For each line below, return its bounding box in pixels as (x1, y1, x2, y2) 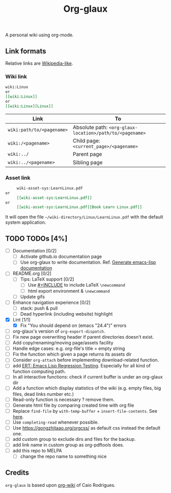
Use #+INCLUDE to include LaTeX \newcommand (27, 282, 126, 288)
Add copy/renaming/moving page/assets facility (12, 340, 113, 346)
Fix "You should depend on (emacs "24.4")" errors (20, 322, 127, 328)
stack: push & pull (20, 305, 58, 311)
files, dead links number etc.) (12, 391, 74, 397)
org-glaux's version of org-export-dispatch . (12, 328, 105, 334)
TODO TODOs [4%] (5, 234, 68, 243)
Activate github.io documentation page (20, 253, 102, 260)
